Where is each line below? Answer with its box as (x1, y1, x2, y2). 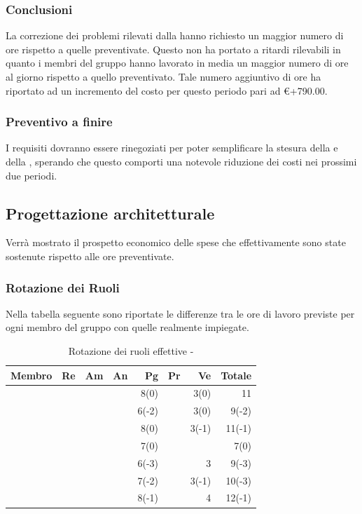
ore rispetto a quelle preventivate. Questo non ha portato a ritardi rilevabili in (6, 41, 341, 56)
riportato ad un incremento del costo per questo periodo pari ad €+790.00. (6, 83, 328, 97)
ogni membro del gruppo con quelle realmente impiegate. (6, 320, 249, 334)
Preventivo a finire (6, 113, 113, 130)
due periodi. (6, 168, 57, 182)
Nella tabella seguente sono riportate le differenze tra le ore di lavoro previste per (6, 306, 355, 320)
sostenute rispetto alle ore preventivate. (6, 248, 174, 263)
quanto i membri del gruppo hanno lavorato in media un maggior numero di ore (6, 55, 349, 70)
